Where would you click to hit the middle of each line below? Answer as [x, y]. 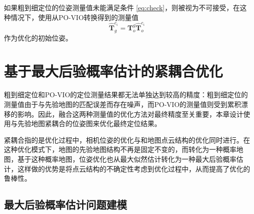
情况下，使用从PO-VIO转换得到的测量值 [74, 17]
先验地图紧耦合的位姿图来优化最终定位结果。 [89, 123]
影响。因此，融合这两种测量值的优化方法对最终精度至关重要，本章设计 [130, 114]
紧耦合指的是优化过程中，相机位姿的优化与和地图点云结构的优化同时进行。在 [127, 139]
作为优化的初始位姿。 [38, 37]
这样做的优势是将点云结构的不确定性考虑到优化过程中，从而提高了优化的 [134, 168]
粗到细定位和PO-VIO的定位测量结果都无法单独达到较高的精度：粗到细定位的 [126, 95]
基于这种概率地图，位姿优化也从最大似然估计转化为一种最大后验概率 [127, 159]
